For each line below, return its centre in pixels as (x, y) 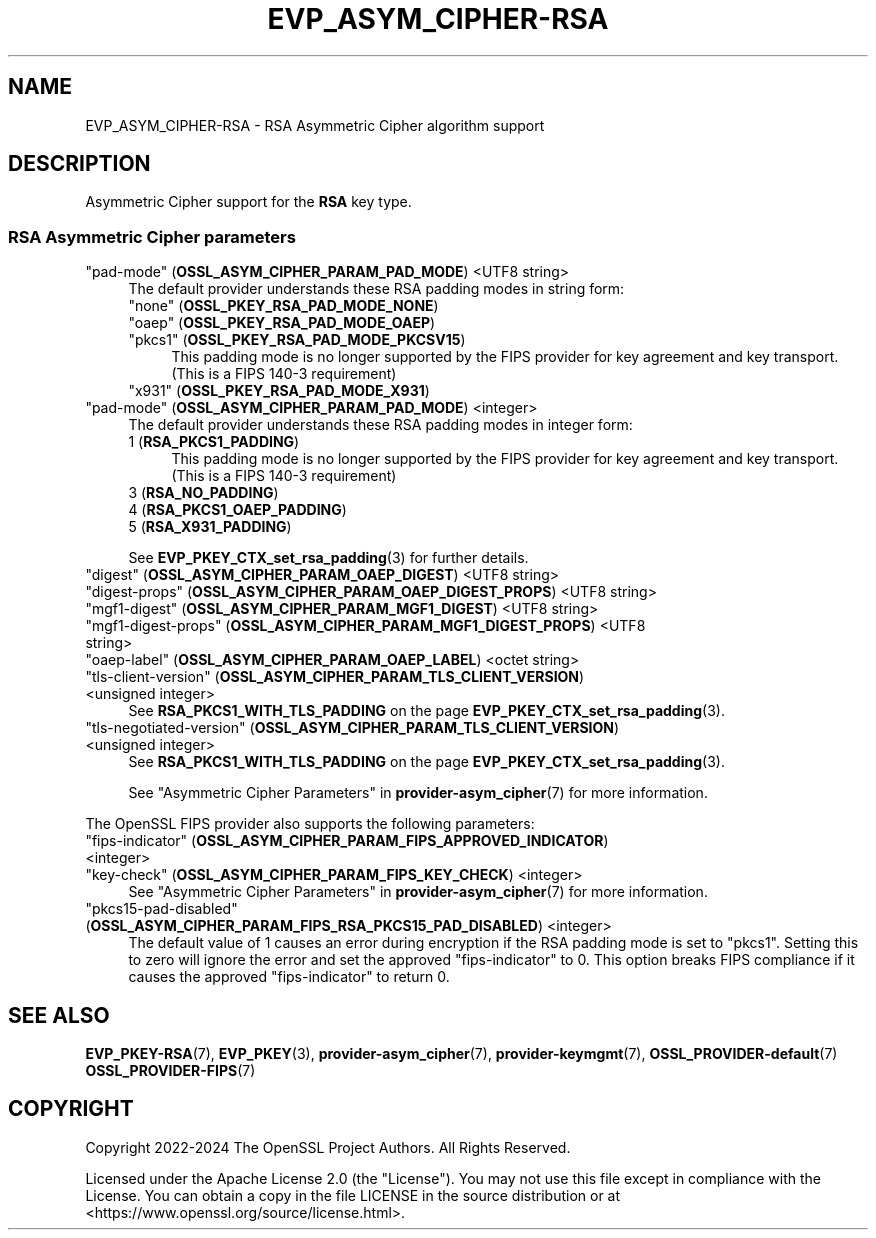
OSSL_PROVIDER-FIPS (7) (170, 1071)
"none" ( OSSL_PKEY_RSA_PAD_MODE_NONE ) (283, 306)
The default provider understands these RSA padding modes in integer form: (380, 425)
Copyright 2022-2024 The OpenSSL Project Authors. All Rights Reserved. (328, 1147)
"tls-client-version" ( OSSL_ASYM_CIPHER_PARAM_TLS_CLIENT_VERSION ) (335, 677)
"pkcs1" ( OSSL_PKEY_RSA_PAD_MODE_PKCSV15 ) (297, 340)
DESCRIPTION (79, 164)
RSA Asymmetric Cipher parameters (152, 236)
